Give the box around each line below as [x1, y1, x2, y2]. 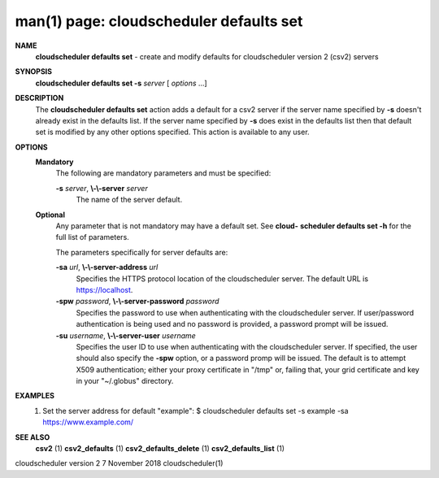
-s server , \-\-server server [55, 183, 148, 193]
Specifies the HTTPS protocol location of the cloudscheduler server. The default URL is [76, 273, 369, 284]
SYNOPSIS [15, 67, 53, 76]
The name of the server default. [76, 195, 183, 205]
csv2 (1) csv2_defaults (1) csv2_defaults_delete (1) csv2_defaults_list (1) [35, 444, 285, 454]
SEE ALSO [15, 432, 50, 442]
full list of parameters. [55, 232, 129, 242]
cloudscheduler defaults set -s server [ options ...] [35, 78, 207, 88]
